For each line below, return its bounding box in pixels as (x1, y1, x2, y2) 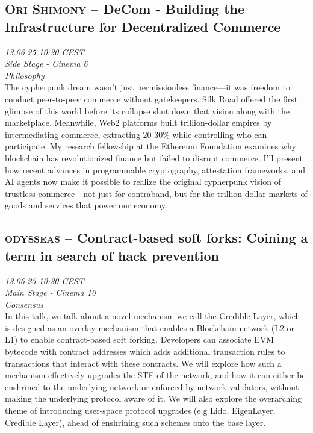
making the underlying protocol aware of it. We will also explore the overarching (5, 392, 302, 405)
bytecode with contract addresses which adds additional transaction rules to (5, 345, 285, 358)
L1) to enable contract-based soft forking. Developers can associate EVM (5, 333, 274, 346)
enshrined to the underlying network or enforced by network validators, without (5, 380, 299, 393)
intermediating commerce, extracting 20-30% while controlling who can (5, 128, 267, 140)
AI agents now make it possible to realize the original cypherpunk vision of (5, 175, 281, 188)
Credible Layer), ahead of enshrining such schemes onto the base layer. (5, 416, 266, 428)
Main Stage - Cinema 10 (5, 286, 96, 299)
